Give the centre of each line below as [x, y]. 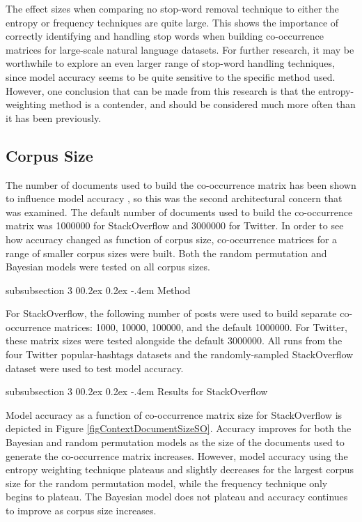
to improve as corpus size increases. [81, 511]
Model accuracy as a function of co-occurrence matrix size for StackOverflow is [174, 414]
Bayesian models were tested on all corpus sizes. [108, 267]
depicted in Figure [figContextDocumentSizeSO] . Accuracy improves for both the [179, 428]
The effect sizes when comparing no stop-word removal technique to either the [172, 8]
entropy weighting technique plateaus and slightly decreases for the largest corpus [180, 469]
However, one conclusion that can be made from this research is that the [160, 90]
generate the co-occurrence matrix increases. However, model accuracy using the [177, 455]
